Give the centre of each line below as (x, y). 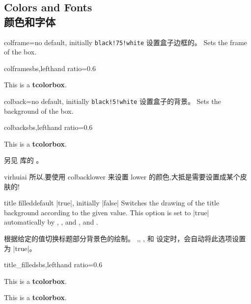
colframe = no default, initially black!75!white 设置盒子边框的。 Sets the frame (125, 42)
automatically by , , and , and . (51, 222)
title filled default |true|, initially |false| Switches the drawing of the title (112, 203)
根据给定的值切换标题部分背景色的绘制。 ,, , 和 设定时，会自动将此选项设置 (125, 239)
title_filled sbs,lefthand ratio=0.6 (53, 265)
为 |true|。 (20, 248)
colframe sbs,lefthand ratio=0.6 (50, 68)
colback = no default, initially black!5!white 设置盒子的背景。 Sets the (112, 101)
